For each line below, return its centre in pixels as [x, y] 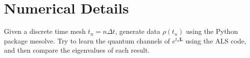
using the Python [212, 31]
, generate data [137, 31]
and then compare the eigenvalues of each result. [77, 50]
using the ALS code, [216, 40]
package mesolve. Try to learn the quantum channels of [87, 40]
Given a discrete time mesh [45, 31]
